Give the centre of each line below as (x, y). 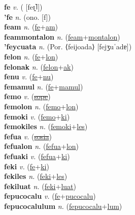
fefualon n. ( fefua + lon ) (42, 146)
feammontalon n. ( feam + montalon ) (62, 36)
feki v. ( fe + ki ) (27, 166)
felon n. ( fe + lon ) (31, 56)
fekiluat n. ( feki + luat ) (40, 186)
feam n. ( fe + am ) (31, 27)
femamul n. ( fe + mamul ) (44, 86)
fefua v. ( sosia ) (28, 136)
